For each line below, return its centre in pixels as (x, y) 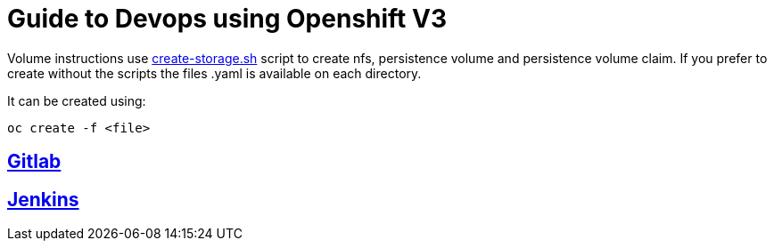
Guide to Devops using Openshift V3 (227, 19)
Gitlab (34, 162)
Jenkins (43, 199)
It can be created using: (77, 100)
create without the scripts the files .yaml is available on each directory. (214, 73)
